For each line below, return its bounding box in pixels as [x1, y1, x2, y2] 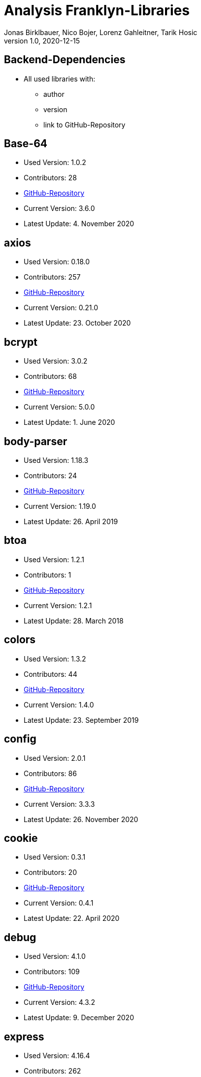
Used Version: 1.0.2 [24, 158, 86, 167]
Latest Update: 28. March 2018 [24, 616, 124, 625]
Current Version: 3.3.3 [24, 799, 95, 808]
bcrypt [4, 335, 38, 348]
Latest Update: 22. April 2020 [24, 914, 120, 923]
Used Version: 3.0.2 [24, 357, 88, 366]
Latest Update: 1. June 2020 [24, 418, 115, 427]
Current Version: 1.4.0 [24, 700, 94, 709]
